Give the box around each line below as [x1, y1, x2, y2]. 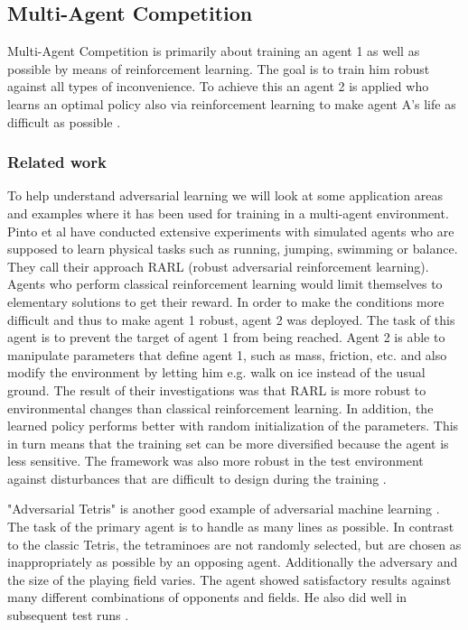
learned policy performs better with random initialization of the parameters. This [7, 416, 459, 435]
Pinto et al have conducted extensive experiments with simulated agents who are [7, 221, 454, 240]
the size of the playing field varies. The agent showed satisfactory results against [7, 570, 452, 588]
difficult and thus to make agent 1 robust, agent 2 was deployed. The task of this [7, 310, 455, 329]
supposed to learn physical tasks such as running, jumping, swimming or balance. [7, 239, 458, 258]
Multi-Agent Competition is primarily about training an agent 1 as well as [7, 42, 420, 60]
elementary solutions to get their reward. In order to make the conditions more [7, 292, 445, 310]
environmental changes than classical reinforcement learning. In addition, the [7, 398, 434, 417]
